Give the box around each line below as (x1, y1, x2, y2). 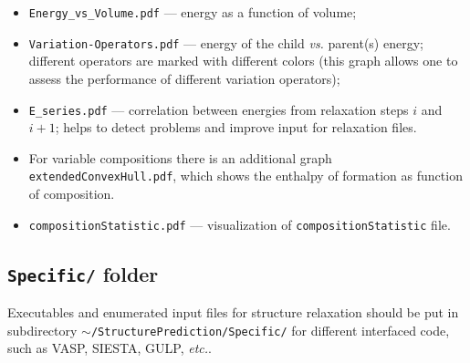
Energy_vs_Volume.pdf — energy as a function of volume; (28, 3, 357, 21)
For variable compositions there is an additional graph (28, 148, 332, 167)
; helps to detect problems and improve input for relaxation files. (55, 118, 417, 137)
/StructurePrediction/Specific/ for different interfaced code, (90, 320, 450, 339)
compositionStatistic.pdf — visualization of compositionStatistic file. (28, 214, 451, 233)
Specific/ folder (7, 259, 159, 287)
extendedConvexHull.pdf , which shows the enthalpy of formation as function (28, 166, 463, 185)
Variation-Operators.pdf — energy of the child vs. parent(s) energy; (28, 33, 423, 52)
